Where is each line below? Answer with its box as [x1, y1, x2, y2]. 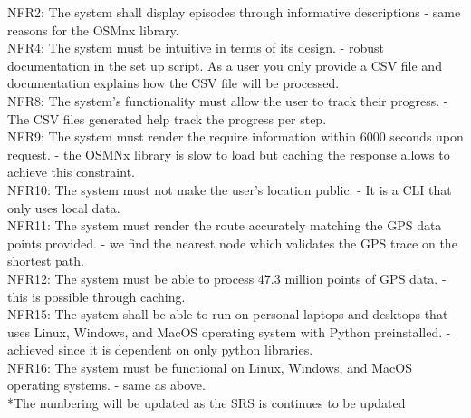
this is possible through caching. [7, 287, 186, 306]
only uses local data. [7, 198, 120, 217]
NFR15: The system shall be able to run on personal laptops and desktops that [7, 305, 448, 324]
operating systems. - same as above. [7, 375, 206, 394]
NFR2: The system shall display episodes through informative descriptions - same [7, 3, 461, 21]
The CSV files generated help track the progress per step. [7, 109, 327, 128]
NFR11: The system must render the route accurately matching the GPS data [7, 216, 442, 235]
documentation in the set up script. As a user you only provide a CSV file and [7, 55, 442, 74]
